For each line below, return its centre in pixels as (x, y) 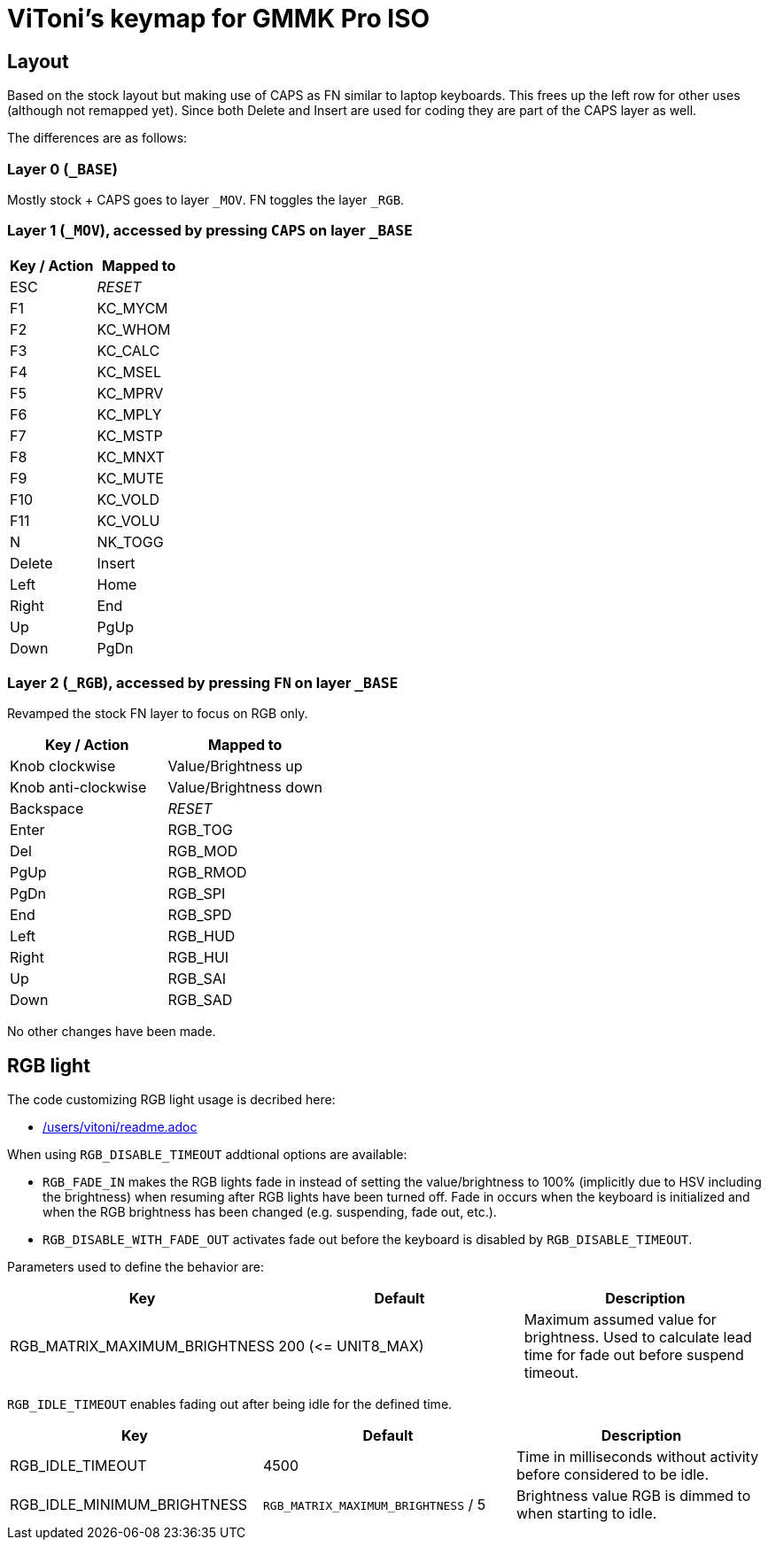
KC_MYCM (132, 308)
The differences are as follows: (97, 138)
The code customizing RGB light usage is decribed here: (171, 1100)
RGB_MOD (203, 851)
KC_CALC (128, 350)
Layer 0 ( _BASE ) (62, 169)
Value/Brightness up (235, 766)
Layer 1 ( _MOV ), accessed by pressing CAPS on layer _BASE (210, 231)
